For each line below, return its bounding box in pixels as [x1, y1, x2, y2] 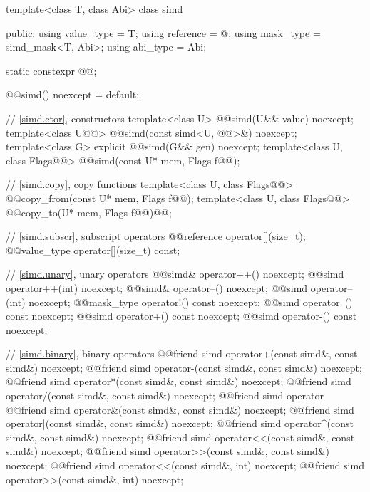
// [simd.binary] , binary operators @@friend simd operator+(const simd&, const [6, 346, 358, 361]
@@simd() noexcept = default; [6, 87, 140, 102]
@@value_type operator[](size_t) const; [6, 242, 180, 257]
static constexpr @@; [6, 63, 97, 78]
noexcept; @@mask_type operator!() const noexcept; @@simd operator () [29, 294, 353, 309]
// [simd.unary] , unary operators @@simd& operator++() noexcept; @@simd [6, 266, 344, 281]
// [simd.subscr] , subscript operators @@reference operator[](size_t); [6, 229, 306, 244]
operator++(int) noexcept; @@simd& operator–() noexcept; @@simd [6, 280, 308, 295]
